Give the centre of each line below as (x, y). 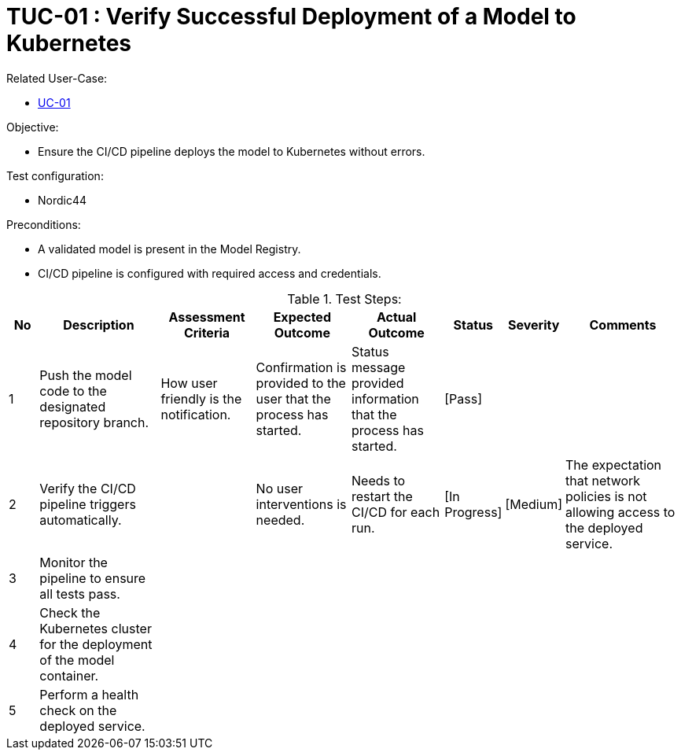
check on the (78, 710)
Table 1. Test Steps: (344, 299)
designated (73, 406)
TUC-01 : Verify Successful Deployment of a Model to (291, 17)
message (379, 367)
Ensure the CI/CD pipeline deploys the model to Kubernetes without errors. (232, 151)
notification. (196, 414)
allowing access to (620, 512)
